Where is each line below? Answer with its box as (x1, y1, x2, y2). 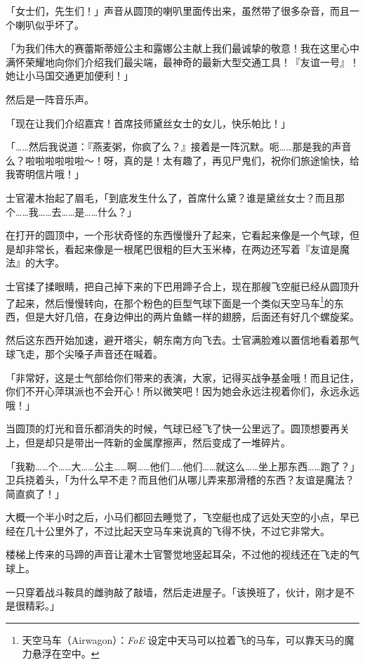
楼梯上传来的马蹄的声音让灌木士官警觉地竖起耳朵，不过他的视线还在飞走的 (6, 547, 350, 562)
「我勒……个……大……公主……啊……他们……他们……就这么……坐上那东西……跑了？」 (6, 458, 355, 473)
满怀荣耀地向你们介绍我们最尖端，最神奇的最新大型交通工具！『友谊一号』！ (6, 54, 359, 69)
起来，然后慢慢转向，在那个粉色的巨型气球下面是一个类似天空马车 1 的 (15, 293, 334, 310)
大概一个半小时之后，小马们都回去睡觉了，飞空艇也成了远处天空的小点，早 (6, 510, 350, 524)
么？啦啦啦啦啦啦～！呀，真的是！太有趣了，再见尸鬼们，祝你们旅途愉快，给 (6, 153, 359, 167)
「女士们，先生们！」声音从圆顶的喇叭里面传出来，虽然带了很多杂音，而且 (6, 4, 350, 18)
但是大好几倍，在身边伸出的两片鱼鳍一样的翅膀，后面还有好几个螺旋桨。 (25, 309, 359, 323)
